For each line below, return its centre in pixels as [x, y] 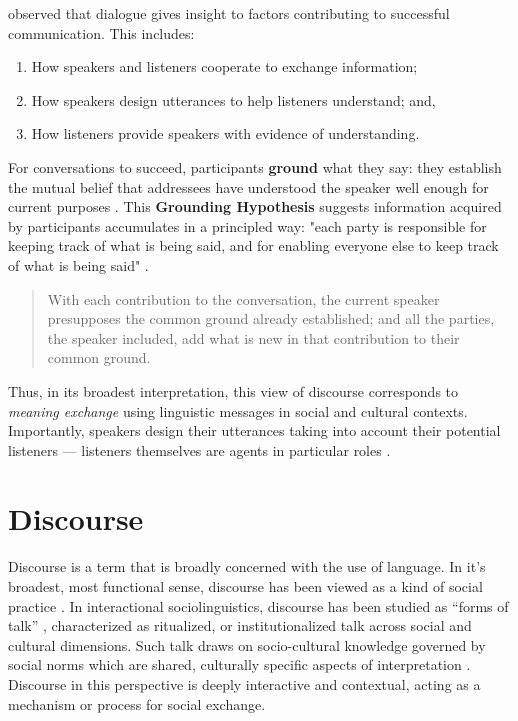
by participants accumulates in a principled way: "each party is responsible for [247, 225]
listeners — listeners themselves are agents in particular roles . [199, 449]
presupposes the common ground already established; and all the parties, [271, 318]
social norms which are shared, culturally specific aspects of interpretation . [239, 664]
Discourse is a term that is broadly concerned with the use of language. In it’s [247, 566]
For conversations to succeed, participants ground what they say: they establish [255, 166]
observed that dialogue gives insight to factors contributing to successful [229, 13]
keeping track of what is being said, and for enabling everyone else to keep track [253, 245]
